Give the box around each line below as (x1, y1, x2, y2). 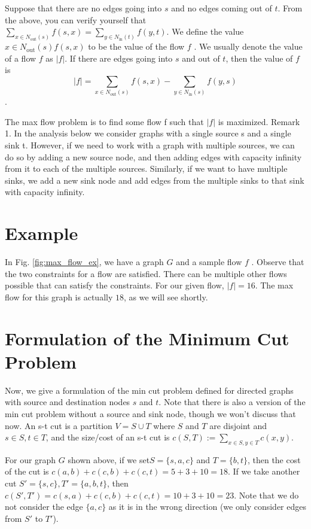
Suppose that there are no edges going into (5, 2, 162, 14)
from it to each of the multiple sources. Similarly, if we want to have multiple (5, 162, 288, 175)
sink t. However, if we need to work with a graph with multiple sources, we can (5, 138, 295, 151)
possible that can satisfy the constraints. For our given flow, (5, 279, 224, 291)
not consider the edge (5, 500, 83, 513)
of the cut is (5, 465, 49, 478)
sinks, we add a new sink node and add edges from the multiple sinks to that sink (5, 174, 304, 186)
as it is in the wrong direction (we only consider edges (108, 500, 306, 513)
